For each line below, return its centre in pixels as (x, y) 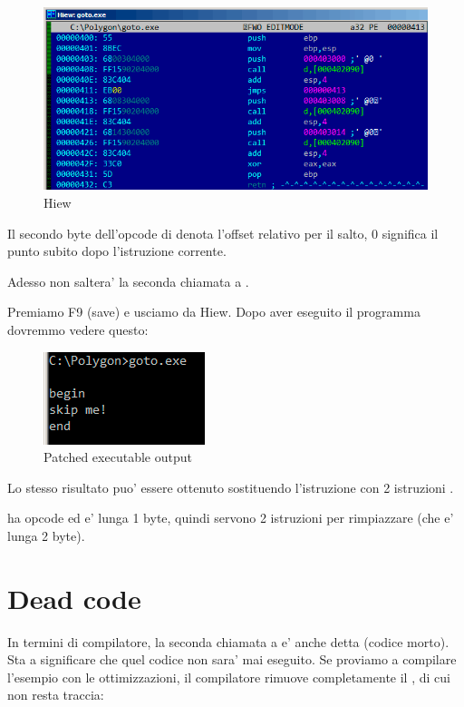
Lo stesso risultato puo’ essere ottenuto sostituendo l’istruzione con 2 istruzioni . (231, 487)
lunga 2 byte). (46, 535)
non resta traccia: (56, 695)
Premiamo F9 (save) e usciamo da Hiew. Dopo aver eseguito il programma (214, 312)
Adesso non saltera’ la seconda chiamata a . (128, 281)
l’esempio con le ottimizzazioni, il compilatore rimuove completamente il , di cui (229, 677)
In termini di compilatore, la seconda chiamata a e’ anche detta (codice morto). (228, 641)
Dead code (74, 598)
